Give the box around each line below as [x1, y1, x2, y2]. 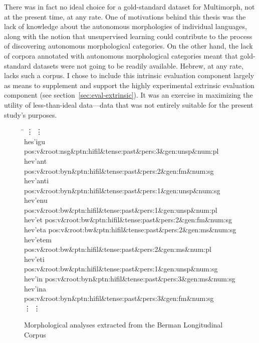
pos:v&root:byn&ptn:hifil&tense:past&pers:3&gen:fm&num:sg [24, 293, 214, 303]
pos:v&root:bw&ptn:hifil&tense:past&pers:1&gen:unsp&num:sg [24, 263, 218, 274]
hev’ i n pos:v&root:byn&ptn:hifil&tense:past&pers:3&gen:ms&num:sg [24, 273, 235, 284]
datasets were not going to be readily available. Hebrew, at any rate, [33, 60, 243, 71]
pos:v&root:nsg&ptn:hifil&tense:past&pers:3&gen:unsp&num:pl [24, 146, 219, 156]
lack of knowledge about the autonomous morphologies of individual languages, [4, 21, 247, 32]
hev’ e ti [24, 253, 45, 264]
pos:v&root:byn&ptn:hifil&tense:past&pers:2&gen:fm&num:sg [24, 165, 214, 176]
